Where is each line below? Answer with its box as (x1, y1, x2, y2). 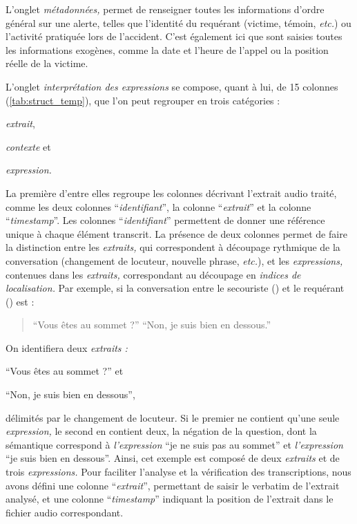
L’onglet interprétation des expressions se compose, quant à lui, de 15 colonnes (6, 79, 338, 93)
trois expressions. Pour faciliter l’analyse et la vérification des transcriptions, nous (6, 465, 351, 479)
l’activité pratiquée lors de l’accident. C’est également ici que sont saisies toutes (6, 29, 342, 44)
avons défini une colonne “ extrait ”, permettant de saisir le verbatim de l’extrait (6, 478, 340, 492)
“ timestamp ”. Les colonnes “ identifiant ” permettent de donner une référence (6, 213, 325, 227)
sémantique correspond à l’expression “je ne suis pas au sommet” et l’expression (6, 437, 343, 451)
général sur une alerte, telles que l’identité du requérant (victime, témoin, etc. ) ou (6, 15, 351, 30)
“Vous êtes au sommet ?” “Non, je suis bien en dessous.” (32, 317, 271, 332)
